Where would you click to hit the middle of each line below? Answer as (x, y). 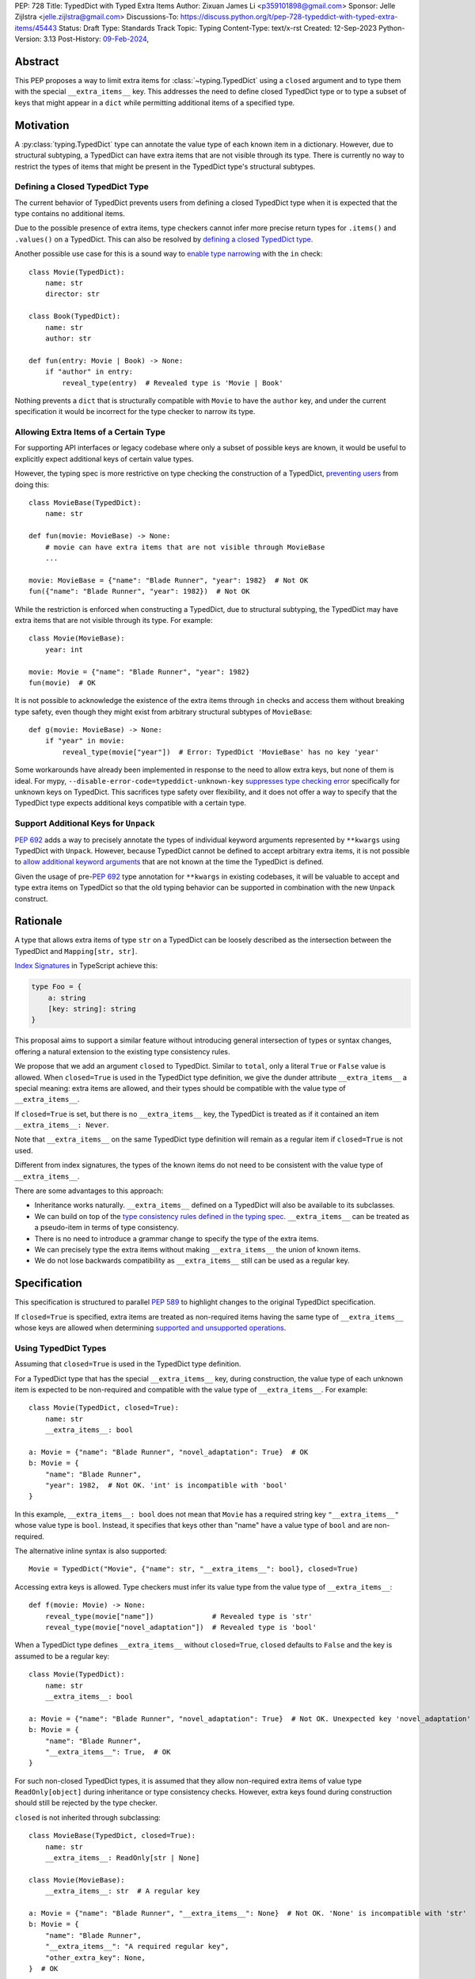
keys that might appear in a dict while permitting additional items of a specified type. (155, 102)
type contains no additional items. (70, 214)
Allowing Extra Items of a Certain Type (90, 432)
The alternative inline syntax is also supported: (91, 1551)
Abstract (37, 61)
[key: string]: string (92, 1008)
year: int (64, 650)
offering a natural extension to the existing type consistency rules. (122, 1051)
